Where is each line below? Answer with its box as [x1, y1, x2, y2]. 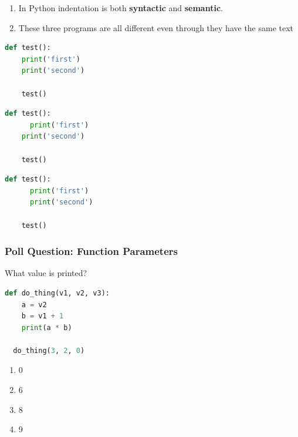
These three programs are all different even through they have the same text [18, 21, 294, 33]
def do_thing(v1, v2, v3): [5, 288, 110, 297]
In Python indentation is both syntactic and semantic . [18, 2, 223, 14]
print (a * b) [21, 323, 72, 332]
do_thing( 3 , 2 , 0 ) [13, 346, 85, 355]
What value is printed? [5, 267, 87, 279]
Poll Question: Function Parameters [5, 244, 178, 258]
